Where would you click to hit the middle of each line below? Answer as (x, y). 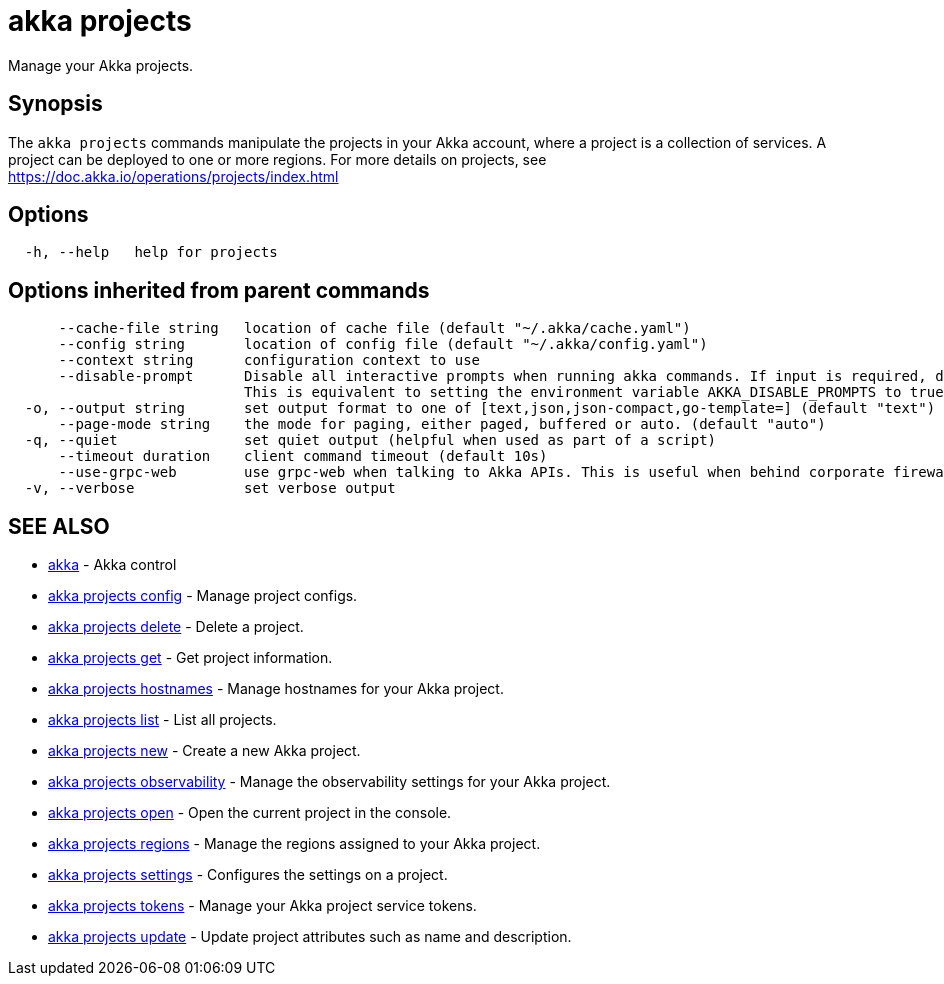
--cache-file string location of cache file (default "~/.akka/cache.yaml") (374, 328)
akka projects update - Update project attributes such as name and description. (310, 937)
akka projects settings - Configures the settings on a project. (248, 875)
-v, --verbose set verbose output (210, 488)
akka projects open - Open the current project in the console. (250, 813)
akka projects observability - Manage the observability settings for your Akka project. (329, 782)
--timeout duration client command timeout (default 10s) (303, 456)
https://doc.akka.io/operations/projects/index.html (173, 176)
